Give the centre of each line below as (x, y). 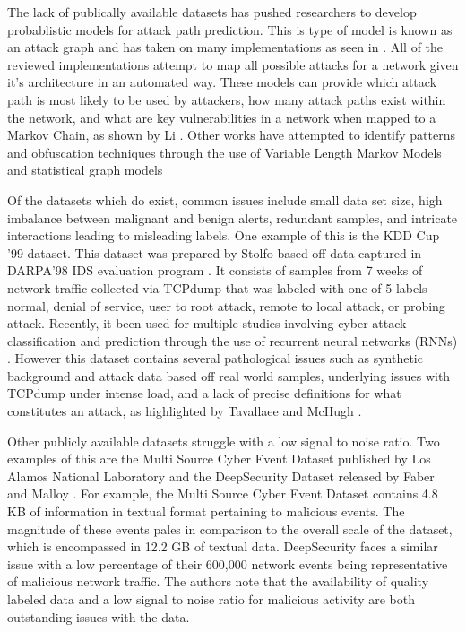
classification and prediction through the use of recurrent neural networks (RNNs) (233, 340)
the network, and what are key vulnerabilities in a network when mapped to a (222, 117)
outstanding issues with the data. (99, 616)
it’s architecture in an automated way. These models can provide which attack (222, 82)
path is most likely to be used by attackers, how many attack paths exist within (227, 99)
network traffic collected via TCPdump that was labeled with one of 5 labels (217, 287)
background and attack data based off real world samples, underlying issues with (229, 375)
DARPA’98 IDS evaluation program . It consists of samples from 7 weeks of (215, 270)
